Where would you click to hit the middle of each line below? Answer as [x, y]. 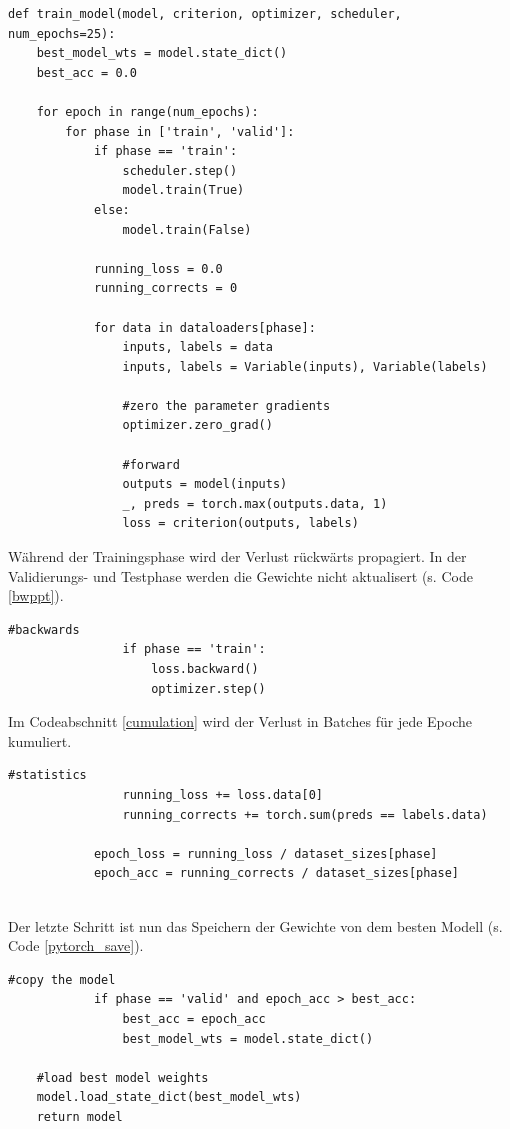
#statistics [47, 775]
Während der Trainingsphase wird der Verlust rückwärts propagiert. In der [237, 556]
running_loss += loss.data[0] [222, 794]
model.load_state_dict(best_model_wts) [169, 1097]
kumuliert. [40, 740]
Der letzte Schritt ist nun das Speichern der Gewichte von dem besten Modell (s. [255, 925]
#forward [151, 464]
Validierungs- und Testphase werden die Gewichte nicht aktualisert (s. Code [240, 575]
